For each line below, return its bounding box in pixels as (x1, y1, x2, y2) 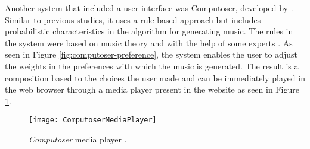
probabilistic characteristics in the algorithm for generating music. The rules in (5, 25, 293, 37)
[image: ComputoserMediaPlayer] (29, 116, 157, 125)
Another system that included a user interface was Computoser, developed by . (5, 2, 293, 14)
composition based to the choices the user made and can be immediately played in (5, 71, 305, 84)
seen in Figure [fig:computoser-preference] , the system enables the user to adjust (5, 48, 297, 61)
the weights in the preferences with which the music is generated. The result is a (5, 59, 299, 72)
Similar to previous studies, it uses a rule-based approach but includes (5, 13, 261, 26)
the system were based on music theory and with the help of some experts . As (5, 36, 293, 49)
